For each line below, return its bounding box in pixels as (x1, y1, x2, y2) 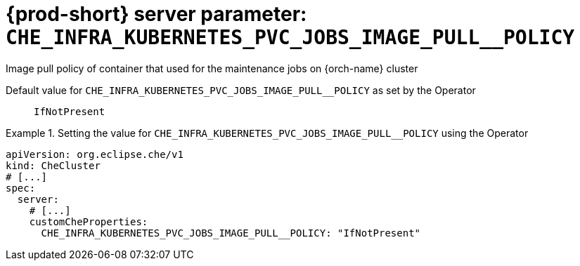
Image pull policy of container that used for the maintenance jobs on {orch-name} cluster (6, 62, 418, 74)
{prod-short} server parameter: (6, 2, 307, 26)
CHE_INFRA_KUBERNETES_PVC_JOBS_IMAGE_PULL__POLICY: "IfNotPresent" (41, 227, 421, 239)
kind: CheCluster (6, 159, 101, 171)
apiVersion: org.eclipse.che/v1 (6, 148, 183, 160)
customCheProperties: (29, 215, 148, 227)
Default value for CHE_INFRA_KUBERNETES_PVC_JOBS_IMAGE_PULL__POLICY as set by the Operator (6, 84, 476, 96)
